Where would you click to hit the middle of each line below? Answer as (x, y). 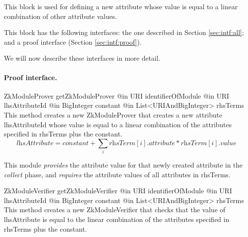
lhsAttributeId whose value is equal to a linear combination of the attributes (118, 124)
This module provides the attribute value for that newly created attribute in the (123, 165)
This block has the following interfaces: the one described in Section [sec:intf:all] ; (124, 32)
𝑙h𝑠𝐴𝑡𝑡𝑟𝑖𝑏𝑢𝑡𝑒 (35, 143)
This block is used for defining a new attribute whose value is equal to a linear (121, 6)
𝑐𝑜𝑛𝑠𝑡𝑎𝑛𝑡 (76, 143)
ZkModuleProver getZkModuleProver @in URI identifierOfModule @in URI (117, 95)
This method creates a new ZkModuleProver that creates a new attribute (113, 114)
